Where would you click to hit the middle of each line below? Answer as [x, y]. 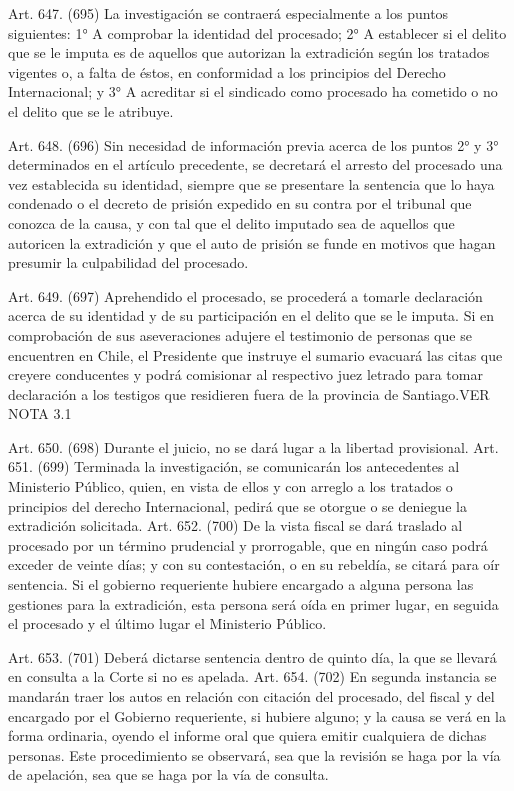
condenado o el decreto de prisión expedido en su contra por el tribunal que [240, 203]
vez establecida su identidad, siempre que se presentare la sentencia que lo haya [251, 183]
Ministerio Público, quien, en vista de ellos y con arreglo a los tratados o [230, 486]
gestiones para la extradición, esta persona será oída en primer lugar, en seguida [253, 603]
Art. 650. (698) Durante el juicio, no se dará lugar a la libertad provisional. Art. [253, 446]
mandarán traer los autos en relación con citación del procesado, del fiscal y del [251, 696]
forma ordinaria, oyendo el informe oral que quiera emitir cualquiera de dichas [247, 735]
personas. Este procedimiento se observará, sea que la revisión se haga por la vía [254, 754]
